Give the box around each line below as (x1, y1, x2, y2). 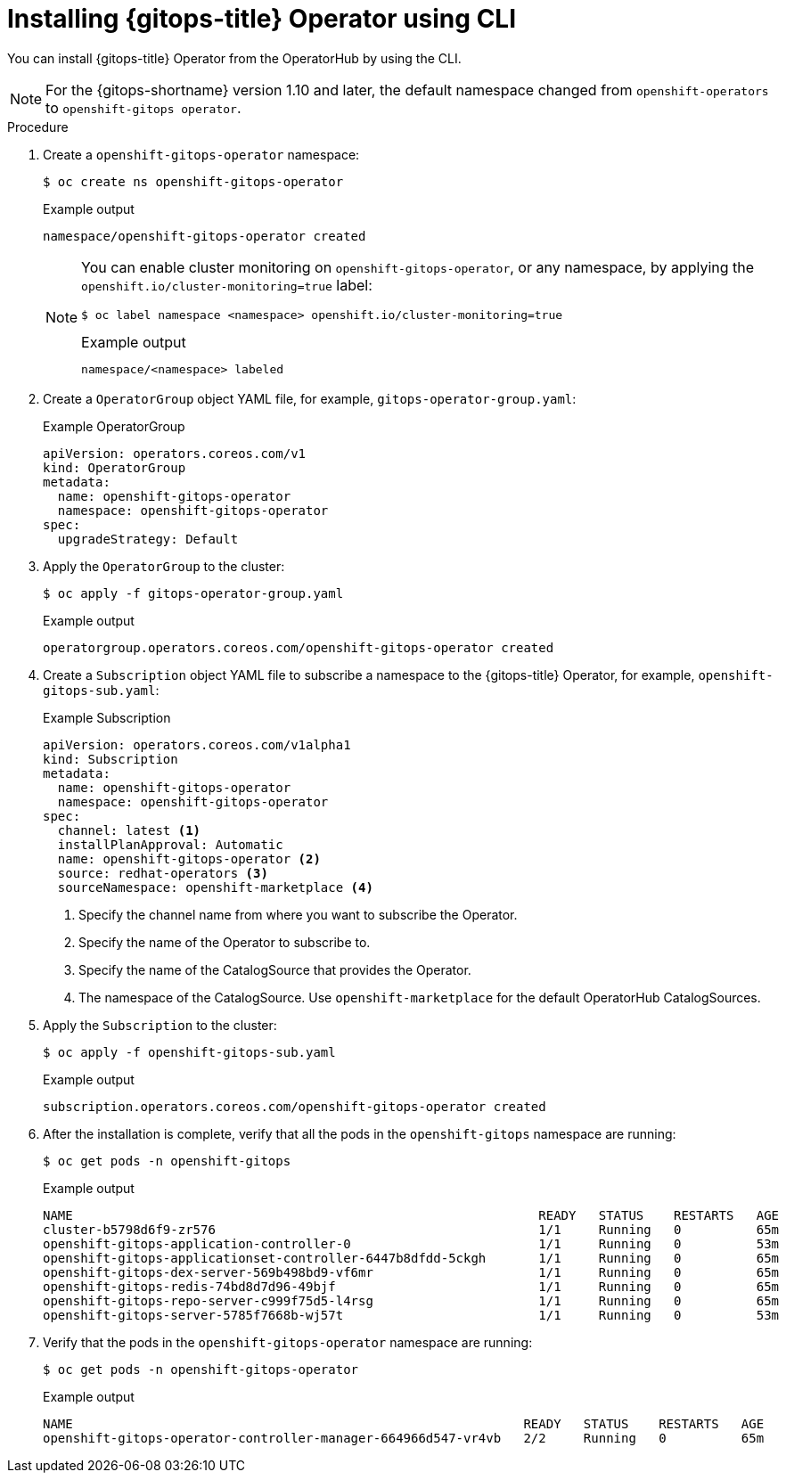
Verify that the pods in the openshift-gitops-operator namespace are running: (43, 1334, 533, 1350)
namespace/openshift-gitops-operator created (43, 228, 366, 243)
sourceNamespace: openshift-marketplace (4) (57, 879, 373, 895)
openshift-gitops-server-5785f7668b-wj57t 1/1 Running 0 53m (43, 1307, 780, 1322)
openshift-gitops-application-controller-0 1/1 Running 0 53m (43, 1236, 780, 1251)
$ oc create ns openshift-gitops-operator (43, 174, 344, 189)
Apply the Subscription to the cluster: (43, 1017, 277, 1033)
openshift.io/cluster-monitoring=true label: (81, 275, 373, 294)
